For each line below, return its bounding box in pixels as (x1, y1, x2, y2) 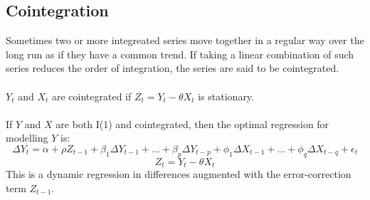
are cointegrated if (51, 88, 132, 103)
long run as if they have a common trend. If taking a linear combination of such (6, 46, 354, 61)
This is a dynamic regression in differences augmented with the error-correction (6, 167, 351, 181)
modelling (6, 130, 48, 145)
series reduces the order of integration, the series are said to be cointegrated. (6, 60, 339, 75)
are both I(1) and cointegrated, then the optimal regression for (55, 116, 329, 131)
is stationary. (198, 88, 254, 103)
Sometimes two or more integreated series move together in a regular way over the (6, 33, 364, 48)
